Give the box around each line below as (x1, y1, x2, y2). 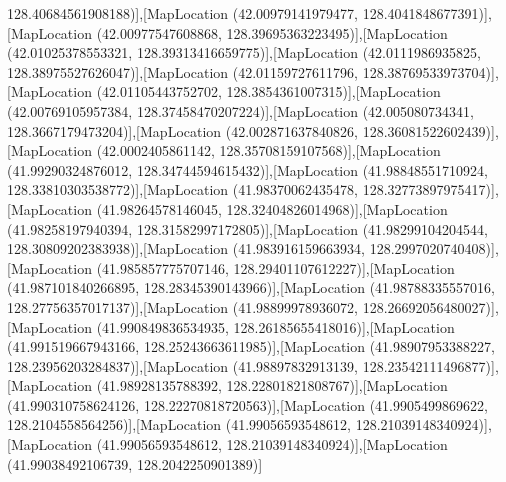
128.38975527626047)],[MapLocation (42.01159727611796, (7, 61, 359, 82)
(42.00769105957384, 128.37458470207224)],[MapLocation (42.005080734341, (7, 100, 474, 121)
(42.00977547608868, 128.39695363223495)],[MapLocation (96, 22, 448, 43)
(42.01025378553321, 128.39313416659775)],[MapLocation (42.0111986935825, (7, 42, 481, 63)
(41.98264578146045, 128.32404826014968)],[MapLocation (96, 198, 448, 219)
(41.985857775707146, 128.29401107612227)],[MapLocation (96, 257, 455, 278)
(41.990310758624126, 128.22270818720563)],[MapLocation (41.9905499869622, (7, 394, 488, 415)
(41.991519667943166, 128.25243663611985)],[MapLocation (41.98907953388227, (7, 336, 495, 357)
